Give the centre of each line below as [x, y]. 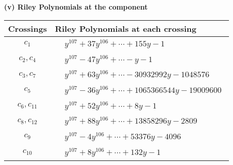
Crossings [28, 28]
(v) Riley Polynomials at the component [76, 7]
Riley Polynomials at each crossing [126, 28]
